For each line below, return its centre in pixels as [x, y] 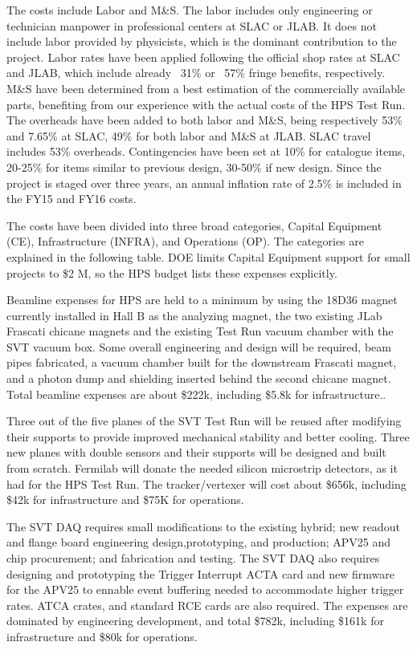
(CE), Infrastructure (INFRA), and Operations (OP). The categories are [185, 241]
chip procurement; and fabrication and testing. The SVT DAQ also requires [193, 558]
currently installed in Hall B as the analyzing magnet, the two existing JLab [194, 315]
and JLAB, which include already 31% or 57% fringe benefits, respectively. [196, 73]
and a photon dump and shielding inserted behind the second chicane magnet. [199, 378]
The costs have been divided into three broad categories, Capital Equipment [194, 225]
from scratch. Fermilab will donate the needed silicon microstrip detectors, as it [202, 468]
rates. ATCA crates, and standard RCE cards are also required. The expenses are [207, 605]
